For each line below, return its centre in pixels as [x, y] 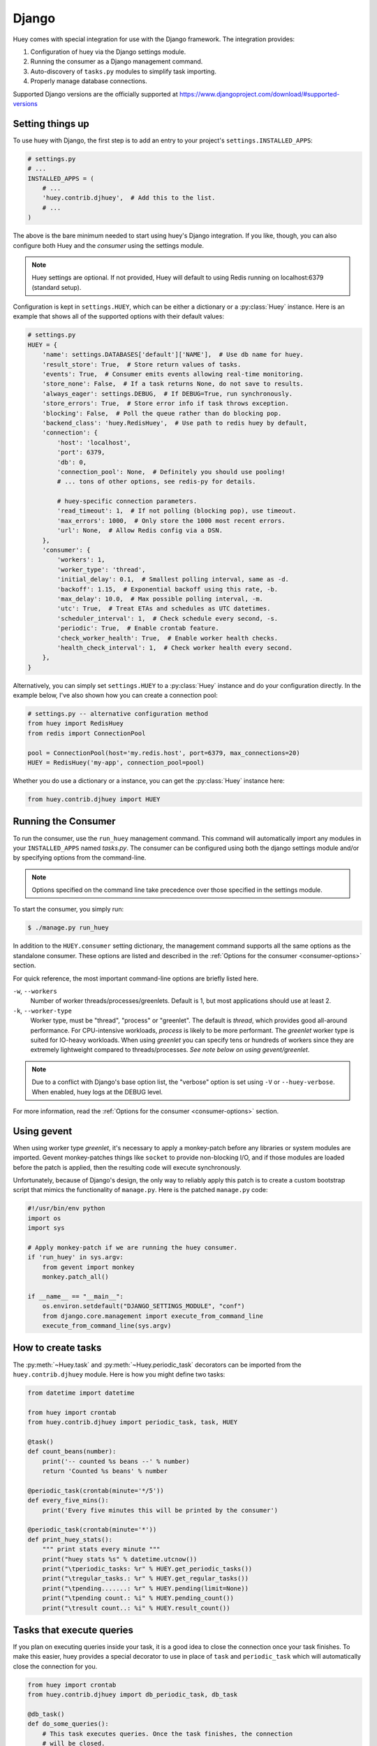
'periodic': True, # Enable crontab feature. [138, 628]
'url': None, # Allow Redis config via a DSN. [140, 530]
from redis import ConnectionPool [87, 733]
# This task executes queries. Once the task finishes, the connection [168, 1733]
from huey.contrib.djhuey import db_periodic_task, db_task [133, 1695]
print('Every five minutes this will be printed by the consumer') [160, 1510]
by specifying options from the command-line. [80, 858]
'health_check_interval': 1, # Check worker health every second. [175, 647]
